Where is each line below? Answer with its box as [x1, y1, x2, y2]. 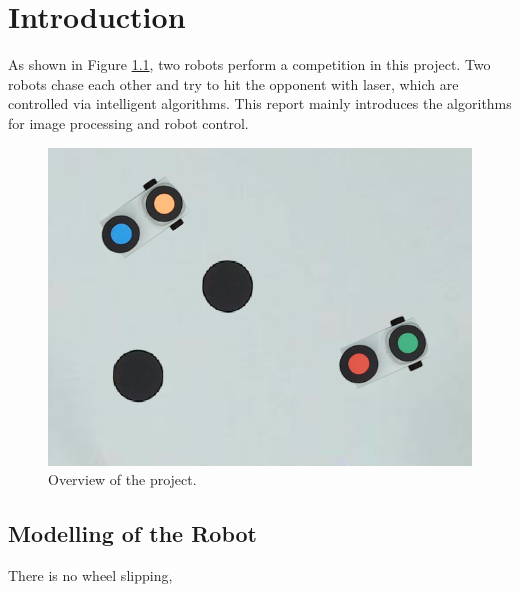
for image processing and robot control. [8, 112, 249, 133]
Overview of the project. [48, 469, 197, 490]
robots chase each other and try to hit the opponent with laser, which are [8, 73, 459, 94]
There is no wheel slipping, [8, 564, 173, 585]
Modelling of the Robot [8, 518, 257, 549]
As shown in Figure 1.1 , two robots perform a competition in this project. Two [8, 54, 491, 75]
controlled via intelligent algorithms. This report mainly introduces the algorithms [8, 93, 512, 114]
